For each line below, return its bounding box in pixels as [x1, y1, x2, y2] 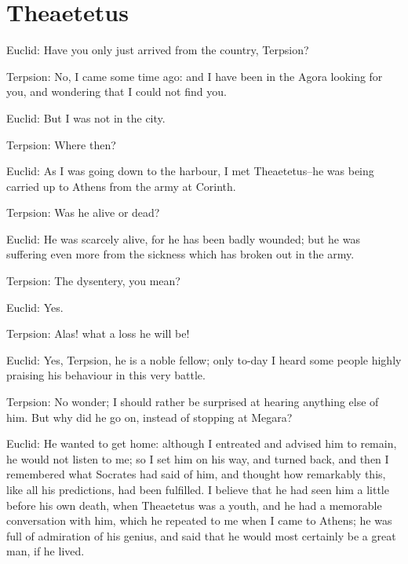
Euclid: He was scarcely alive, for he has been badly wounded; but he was [6, 230, 360, 247]
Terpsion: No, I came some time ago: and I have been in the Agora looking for [6, 68, 383, 84]
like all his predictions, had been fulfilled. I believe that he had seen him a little [6, 482, 389, 497]
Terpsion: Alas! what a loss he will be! [6, 325, 190, 342]
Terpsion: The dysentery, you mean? [6, 273, 180, 289]
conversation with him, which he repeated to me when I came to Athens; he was [6, 512, 392, 529]
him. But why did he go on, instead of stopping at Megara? [6, 408, 293, 425]
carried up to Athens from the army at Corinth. [6, 178, 236, 194]
